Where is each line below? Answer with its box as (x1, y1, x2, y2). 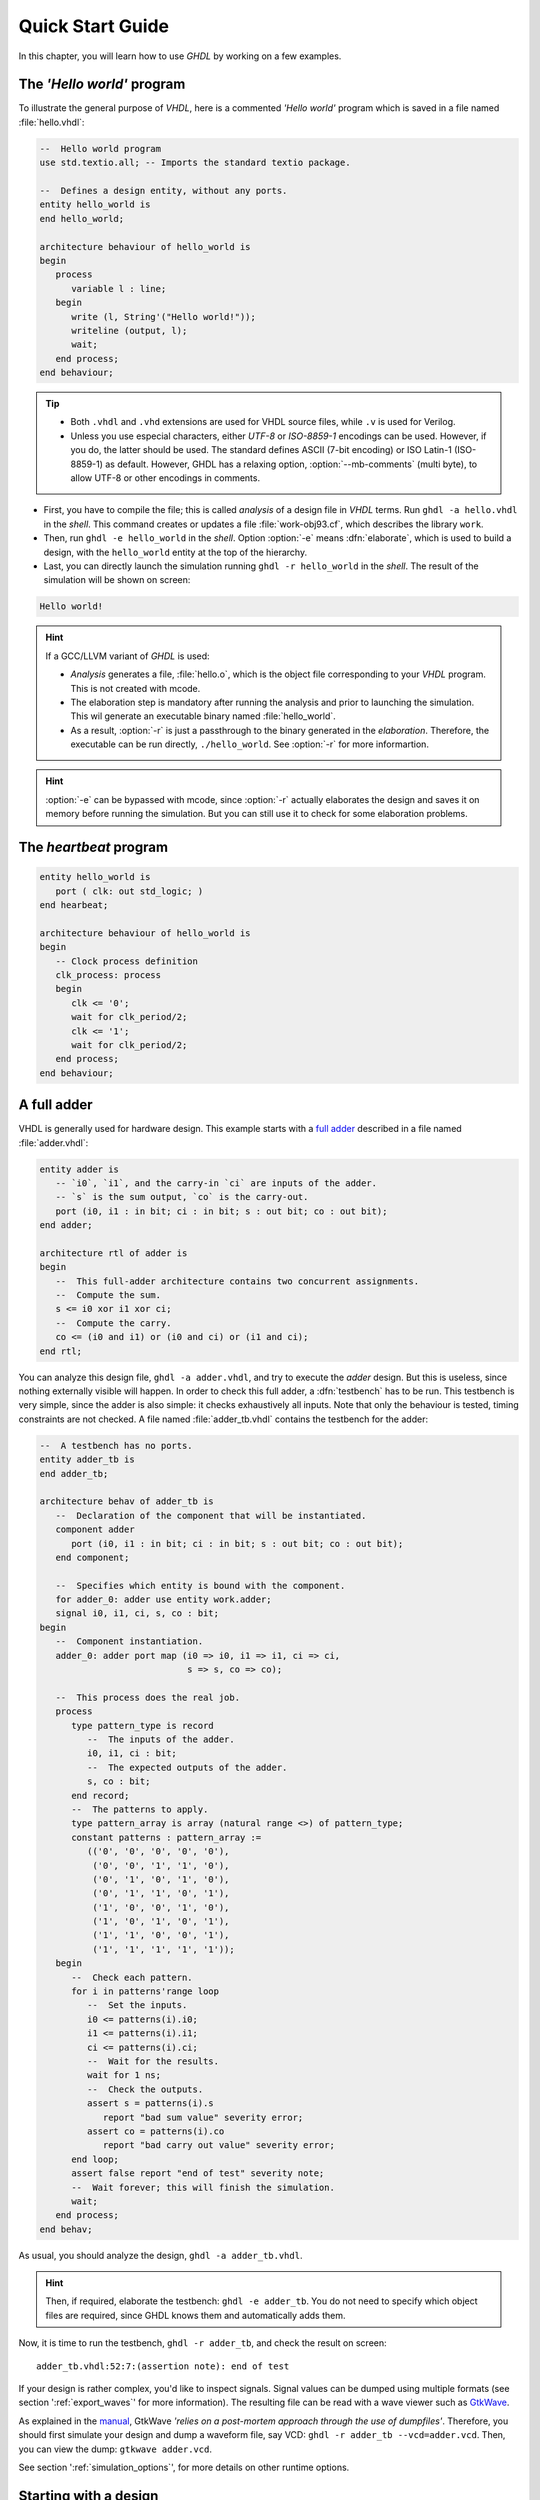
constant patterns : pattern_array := (71, 1831, 262, 1843)
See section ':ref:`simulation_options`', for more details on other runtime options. (18, 2461, 350, 2473)
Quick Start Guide (18, 15, 170, 37)
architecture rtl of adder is (39, 1247, 188, 1259)
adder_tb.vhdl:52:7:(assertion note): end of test (36, 2360, 290, 2372)
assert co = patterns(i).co (86, 2125, 225, 2137)
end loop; (71, 2153, 120, 2165)
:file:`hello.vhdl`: (18, 116, 85, 128)
